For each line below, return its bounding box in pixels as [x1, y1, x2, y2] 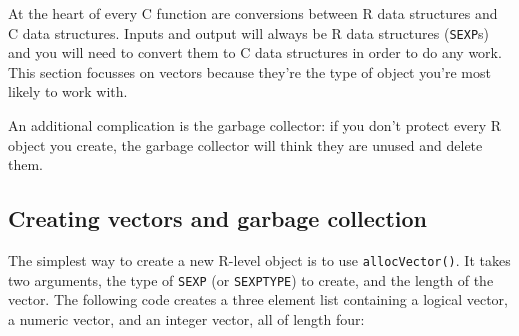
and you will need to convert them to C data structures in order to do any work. [8, 42, 502, 63]
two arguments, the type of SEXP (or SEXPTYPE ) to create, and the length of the [8, 269, 494, 290]
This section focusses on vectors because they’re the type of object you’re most [8, 61, 491, 82]
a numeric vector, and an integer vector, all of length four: [8, 308, 365, 329]
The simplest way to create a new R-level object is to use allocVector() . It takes [8, 250, 511, 271]
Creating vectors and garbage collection [8, 203, 428, 234]
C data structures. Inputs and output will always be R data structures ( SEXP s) [8, 22, 490, 43]
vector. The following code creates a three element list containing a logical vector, [8, 289, 508, 310]
